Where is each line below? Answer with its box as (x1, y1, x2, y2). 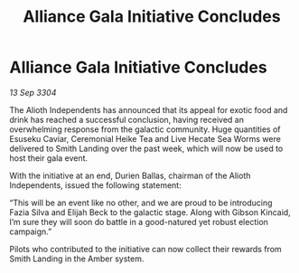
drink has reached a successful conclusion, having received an (9, 114, 244, 125)
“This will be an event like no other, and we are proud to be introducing (9, 197, 273, 208)
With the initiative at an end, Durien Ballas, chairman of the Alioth (9, 170, 251, 181)
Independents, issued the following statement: (9, 179, 182, 191)
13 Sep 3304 (9, 87, 57, 98)
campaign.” (9, 226, 52, 237)
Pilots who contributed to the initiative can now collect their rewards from (9, 243, 282, 254)
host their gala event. (9, 152, 89, 164)
